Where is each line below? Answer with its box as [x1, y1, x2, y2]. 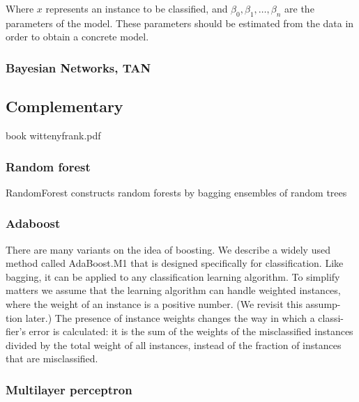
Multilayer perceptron [6, 380, 132, 398]
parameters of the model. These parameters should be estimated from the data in [6, 15, 354, 30]
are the [284, 1, 314, 15]
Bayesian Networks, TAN [6, 59, 151, 76]
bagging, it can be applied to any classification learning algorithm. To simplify [6, 269, 340, 284]
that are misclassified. [6, 351, 98, 366]
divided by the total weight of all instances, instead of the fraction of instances [6, 337, 342, 352]
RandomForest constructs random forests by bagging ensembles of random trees [6, 185, 347, 199]
